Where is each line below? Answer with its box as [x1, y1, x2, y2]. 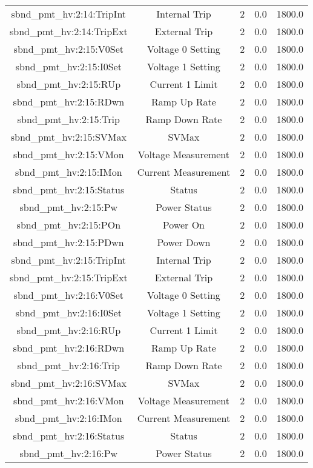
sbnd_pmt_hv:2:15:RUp [16, 77, 121, 91]
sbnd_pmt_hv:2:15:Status [13, 182, 125, 196]
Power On [162, 218, 205, 232]
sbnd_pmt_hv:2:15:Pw [19, 200, 118, 214]
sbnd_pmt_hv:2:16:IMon [15, 411, 122, 425]
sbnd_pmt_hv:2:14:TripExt [10, 24, 128, 38]
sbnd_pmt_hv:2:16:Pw [19, 446, 118, 460]
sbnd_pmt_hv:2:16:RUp [16, 323, 121, 337]
